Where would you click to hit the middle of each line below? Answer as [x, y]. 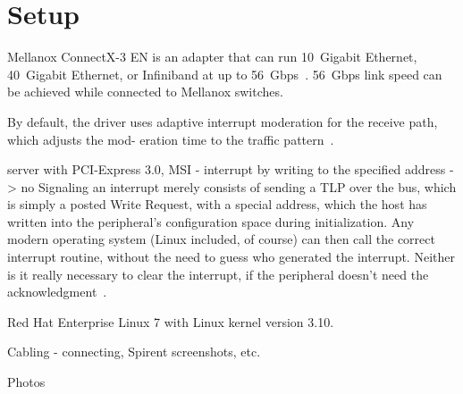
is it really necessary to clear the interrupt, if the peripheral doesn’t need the [218, 274]
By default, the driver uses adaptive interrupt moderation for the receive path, [223, 121]
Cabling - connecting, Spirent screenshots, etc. [134, 352]
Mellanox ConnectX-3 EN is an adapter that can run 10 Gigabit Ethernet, [212, 57]
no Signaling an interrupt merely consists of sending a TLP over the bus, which [239, 186]
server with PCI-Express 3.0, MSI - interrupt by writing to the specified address [227, 169]
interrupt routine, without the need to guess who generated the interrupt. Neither [231, 257]
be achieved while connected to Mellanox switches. [145, 92]
